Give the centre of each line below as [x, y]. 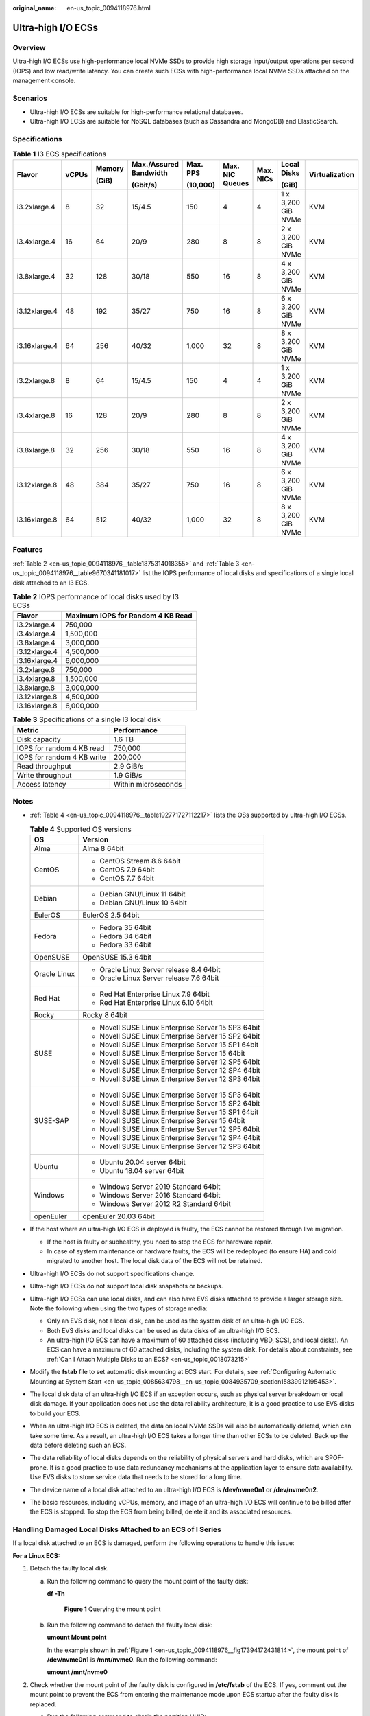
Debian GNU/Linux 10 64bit [144, 903]
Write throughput [44, 775]
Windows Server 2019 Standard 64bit [160, 1187]
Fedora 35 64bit [125, 928]
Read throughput [44, 766]
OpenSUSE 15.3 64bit [117, 958]
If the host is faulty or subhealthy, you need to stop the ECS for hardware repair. [160, 1242]
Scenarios [30, 98]
